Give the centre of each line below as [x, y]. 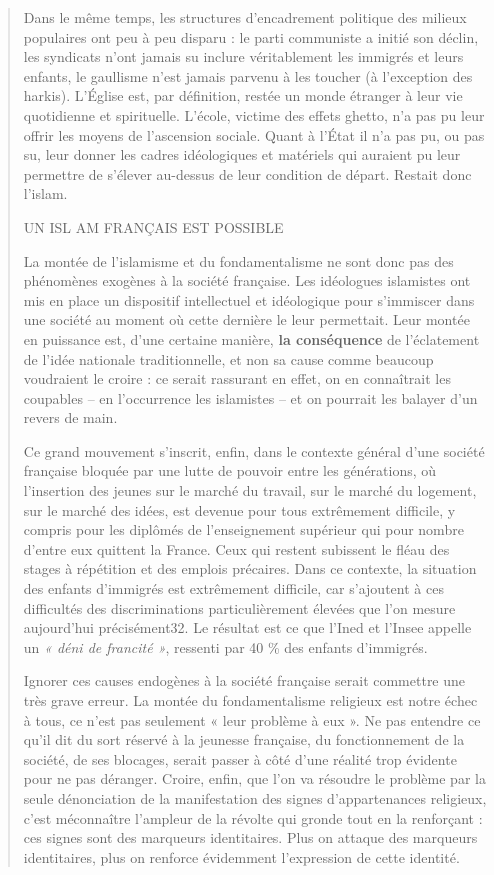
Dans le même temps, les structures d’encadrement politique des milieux [245, 17]
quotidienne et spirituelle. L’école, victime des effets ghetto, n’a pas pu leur [254, 114]
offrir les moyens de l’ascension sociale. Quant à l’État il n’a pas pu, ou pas [254, 134]
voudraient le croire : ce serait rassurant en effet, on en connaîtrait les [237, 378]
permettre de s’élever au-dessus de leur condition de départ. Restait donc [247, 173]
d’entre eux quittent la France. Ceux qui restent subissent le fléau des [236, 548]
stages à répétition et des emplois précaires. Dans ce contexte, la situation [250, 568]
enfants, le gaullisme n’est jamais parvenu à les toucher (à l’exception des [248, 75]
